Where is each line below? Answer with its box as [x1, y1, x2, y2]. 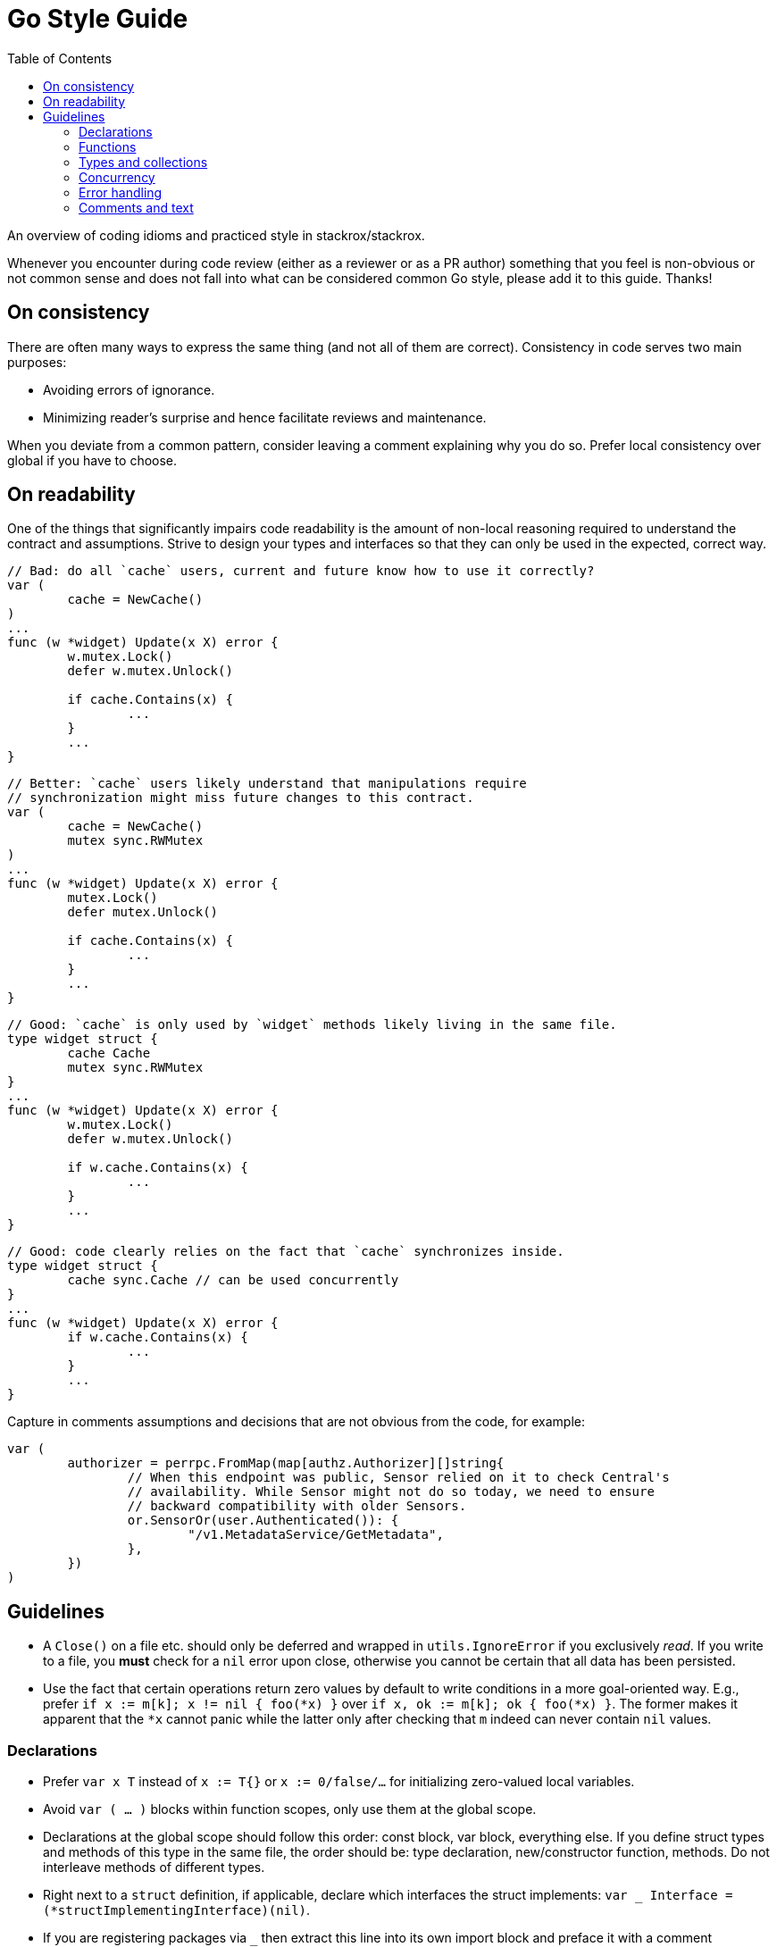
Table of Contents [7, 50, 113, 66]
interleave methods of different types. [43, 1859, 265, 1876]
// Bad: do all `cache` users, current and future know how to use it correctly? [7, 564, 595, 579]
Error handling [79, 184, 163, 200]
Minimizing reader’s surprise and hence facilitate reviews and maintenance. [43, 409, 487, 425]
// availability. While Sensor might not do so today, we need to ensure [127, 1484, 655, 1500]
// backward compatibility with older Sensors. [127, 1499, 467, 1514]
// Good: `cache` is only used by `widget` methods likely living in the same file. [7, 1017, 617, 1032]
